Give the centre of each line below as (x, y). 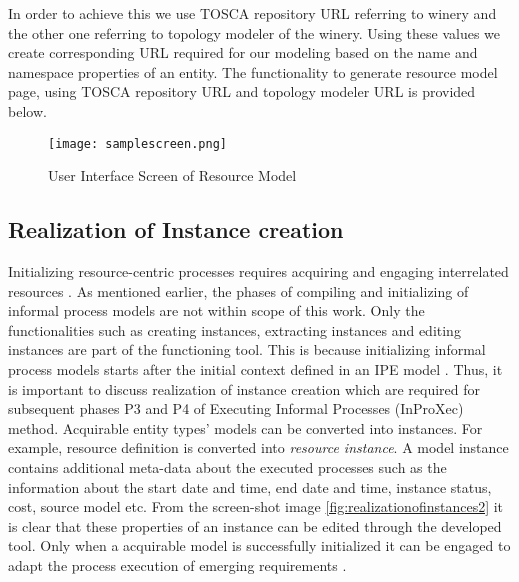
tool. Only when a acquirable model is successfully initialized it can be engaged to (259, 545)
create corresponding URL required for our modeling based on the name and (243, 52)
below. (27, 110)
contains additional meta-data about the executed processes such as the (227, 466)
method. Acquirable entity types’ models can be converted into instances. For (245, 427)
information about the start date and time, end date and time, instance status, (250, 486)
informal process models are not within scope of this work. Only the (216, 310)
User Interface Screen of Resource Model (172, 175)
